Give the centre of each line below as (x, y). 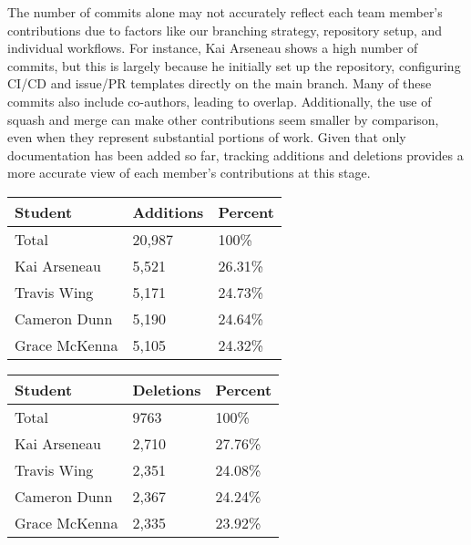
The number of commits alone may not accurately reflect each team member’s (225, 12)
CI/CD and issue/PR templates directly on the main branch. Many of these (220, 83)
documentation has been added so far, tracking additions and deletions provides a (235, 154)
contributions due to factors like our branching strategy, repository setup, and (225, 30)
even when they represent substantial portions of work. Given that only (207, 137)
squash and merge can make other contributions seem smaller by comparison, (223, 119)
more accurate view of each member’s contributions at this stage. (189, 173)
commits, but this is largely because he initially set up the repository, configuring (234, 65)
